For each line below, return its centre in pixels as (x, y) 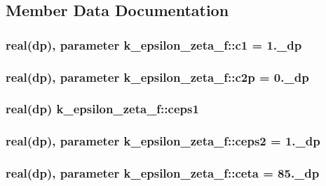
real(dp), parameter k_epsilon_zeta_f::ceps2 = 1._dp (163, 141)
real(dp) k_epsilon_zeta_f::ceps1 (102, 109)
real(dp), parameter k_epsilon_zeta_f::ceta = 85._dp (163, 173)
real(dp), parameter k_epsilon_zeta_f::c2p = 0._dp (157, 77)
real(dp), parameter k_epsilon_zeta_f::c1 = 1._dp (154, 44)
